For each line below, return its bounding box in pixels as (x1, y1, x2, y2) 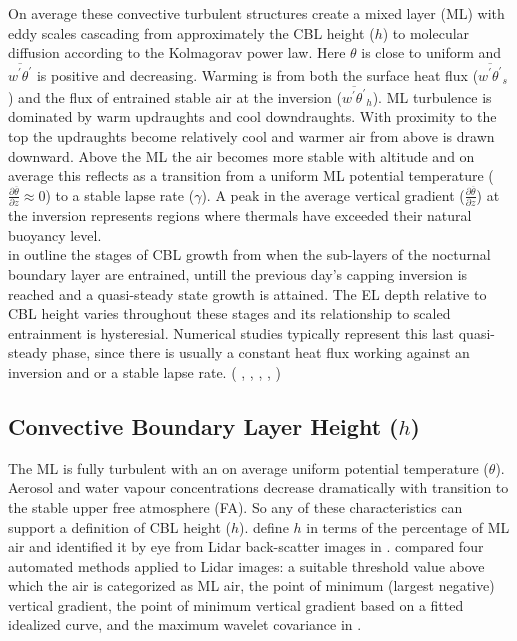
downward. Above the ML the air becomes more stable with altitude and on (8, 145, 475, 166)
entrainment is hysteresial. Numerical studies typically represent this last (8, 322, 455, 343)
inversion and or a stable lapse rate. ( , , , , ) (8, 361, 281, 382)
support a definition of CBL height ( (8, 516, 231, 537)
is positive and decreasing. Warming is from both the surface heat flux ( (36, 64, 479, 85)
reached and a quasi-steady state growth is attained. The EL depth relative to (8, 283, 487, 304)
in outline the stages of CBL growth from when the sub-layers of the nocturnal (8, 244, 491, 265)
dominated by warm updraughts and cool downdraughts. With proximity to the (8, 106, 497, 127)
